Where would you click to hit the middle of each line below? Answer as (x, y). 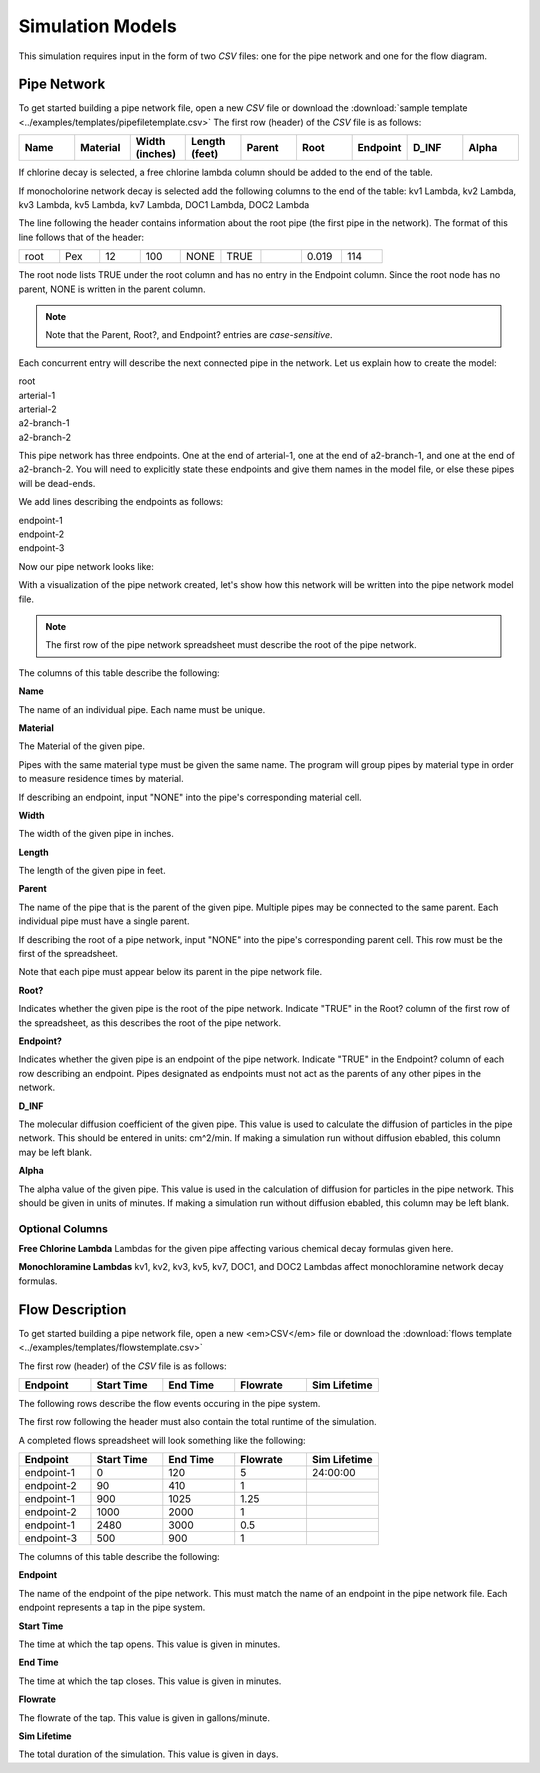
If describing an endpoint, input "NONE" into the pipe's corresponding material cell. (190, 797)
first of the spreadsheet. (68, 954)
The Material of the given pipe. (81, 746)
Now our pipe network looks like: (86, 566)
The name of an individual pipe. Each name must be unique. (142, 709)
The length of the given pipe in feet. (92, 871)
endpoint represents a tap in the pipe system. (112, 1607)
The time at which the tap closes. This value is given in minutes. (150, 1681)
